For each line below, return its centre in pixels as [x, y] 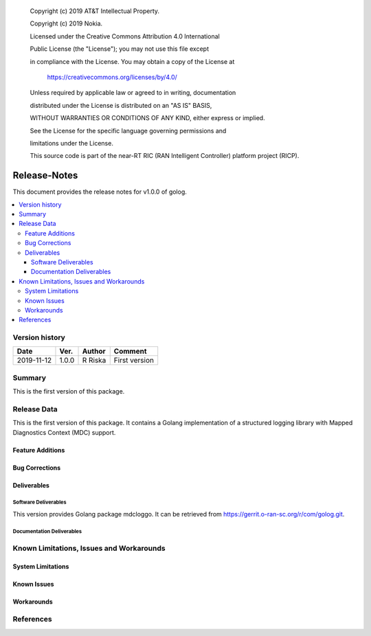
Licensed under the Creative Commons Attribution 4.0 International [125, 36]
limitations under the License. [71, 143]
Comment [130, 352]
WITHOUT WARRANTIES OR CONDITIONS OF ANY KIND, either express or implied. [147, 118]
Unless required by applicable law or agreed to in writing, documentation [133, 93]
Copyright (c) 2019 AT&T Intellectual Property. [95, 11]
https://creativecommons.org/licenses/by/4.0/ [112, 77]
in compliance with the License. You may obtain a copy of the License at [132, 61]
